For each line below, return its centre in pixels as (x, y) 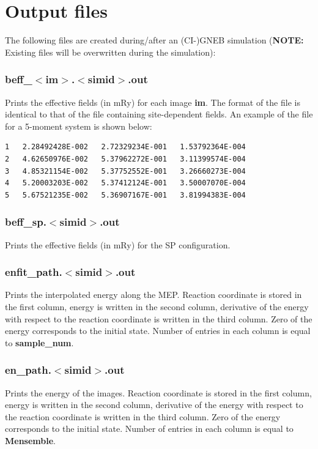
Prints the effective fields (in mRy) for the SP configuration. (118, 244)
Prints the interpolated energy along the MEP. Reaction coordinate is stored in (153, 295)
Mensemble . (31, 440)
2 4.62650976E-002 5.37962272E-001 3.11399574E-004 (125, 159)
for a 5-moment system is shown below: (79, 126)
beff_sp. (26, 222)
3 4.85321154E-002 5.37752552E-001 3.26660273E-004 (125, 171)
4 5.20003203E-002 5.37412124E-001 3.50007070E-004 (125, 183)
